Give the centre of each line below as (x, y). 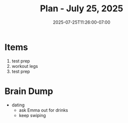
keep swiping (32, 115)
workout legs (25, 66)
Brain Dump (29, 91)
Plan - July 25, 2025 (82, 9)
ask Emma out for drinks (43, 110)
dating (18, 105)
